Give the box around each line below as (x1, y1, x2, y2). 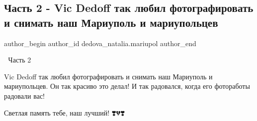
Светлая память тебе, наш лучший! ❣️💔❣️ (4, 107, 125, 118)
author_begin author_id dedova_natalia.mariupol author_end (4, 38, 196, 48)
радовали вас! (4, 90, 45, 101)
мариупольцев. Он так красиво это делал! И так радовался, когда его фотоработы (4, 81, 250, 91)
